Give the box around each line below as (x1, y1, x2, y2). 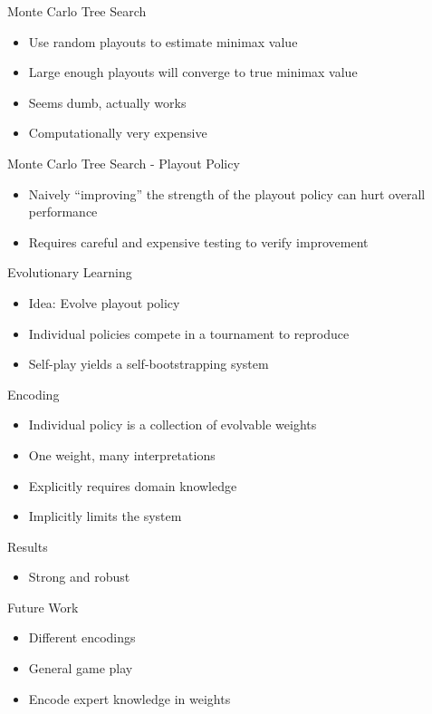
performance (28, 202, 98, 221)
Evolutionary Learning (7, 263, 132, 282)
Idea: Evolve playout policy (28, 293, 180, 312)
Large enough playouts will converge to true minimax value (28, 63, 358, 82)
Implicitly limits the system (28, 507, 182, 526)
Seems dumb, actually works (28, 92, 187, 111)
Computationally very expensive (28, 123, 207, 142)
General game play (28, 659, 133, 678)
